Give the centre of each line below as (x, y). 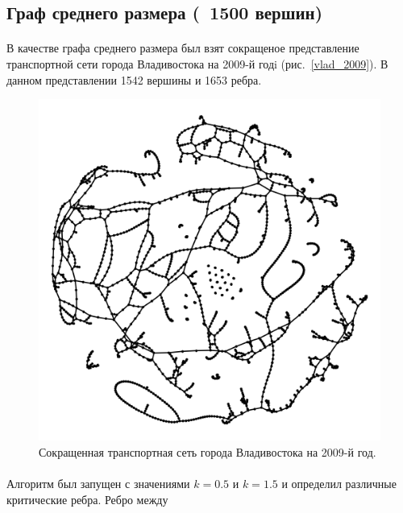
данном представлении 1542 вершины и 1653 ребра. (134, 79)
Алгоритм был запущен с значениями (98, 483)
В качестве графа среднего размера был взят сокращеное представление (183, 48)
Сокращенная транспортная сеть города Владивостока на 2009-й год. (208, 451)
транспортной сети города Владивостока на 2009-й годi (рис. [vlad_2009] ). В (197, 63)
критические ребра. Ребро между (87, 499)
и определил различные (339, 483)
